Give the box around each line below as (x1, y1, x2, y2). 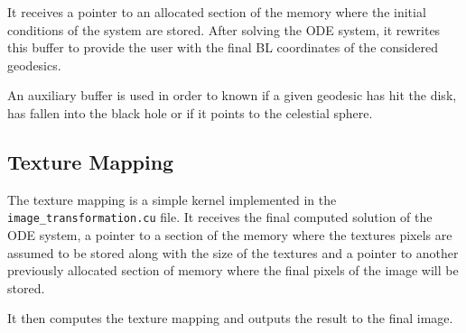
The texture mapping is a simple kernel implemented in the (7, 190, 337, 208)
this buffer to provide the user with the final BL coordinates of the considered (7, 38, 438, 57)
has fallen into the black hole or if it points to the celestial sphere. (7, 103, 373, 122)
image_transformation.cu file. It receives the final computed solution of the (7, 208, 433, 227)
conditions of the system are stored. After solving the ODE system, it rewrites (7, 20, 441, 39)
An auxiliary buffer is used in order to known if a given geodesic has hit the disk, (7, 86, 457, 105)
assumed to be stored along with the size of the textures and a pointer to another (7, 243, 459, 262)
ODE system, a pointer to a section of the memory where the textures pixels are (7, 226, 452, 245)
